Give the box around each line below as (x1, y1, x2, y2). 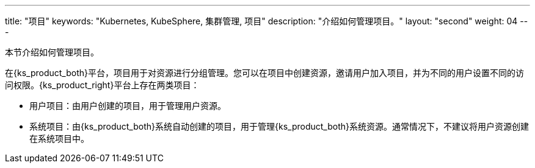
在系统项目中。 (29, 133, 89, 144)
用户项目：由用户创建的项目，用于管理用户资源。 (29, 100, 226, 111)
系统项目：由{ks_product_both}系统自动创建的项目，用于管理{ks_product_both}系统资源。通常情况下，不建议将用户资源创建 (29, 121, 529, 131)
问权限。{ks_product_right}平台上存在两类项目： (5, 80, 200, 90)
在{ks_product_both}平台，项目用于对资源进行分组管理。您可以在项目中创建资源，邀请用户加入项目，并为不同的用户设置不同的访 (5, 68, 524, 78)
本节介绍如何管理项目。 (5, 47, 99, 57)
